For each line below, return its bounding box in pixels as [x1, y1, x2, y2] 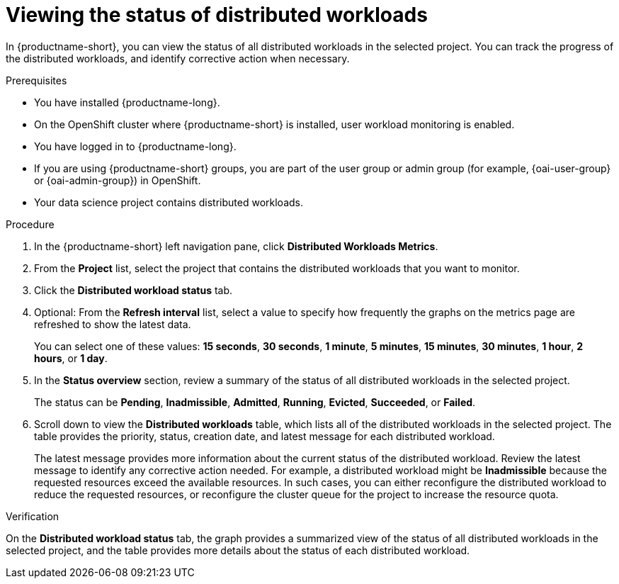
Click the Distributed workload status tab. [34, 283, 233, 296]
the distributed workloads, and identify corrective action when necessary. [6, 52, 350, 64]
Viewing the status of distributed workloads [6, 3, 428, 27]
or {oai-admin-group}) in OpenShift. [34, 174, 201, 186]
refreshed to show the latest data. [34, 318, 191, 330]
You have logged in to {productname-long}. [34, 140, 237, 152]
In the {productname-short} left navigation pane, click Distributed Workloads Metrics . [34, 240, 438, 252]
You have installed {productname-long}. [34, 96, 220, 108]
